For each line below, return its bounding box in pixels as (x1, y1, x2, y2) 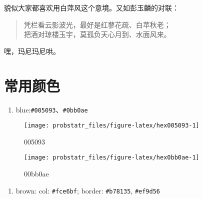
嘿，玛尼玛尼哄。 (4, 45, 60, 56)
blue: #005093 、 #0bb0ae (15, 104, 88, 114)
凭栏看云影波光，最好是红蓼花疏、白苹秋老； (23, 19, 171, 29)
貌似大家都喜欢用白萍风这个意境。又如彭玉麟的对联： (4, 2, 179, 12)
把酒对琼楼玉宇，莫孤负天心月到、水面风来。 (23, 29, 171, 39)
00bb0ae (24, 168, 49, 179)
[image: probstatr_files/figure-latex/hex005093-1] (24, 122, 199, 129)
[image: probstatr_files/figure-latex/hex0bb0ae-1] (24, 154, 199, 161)
